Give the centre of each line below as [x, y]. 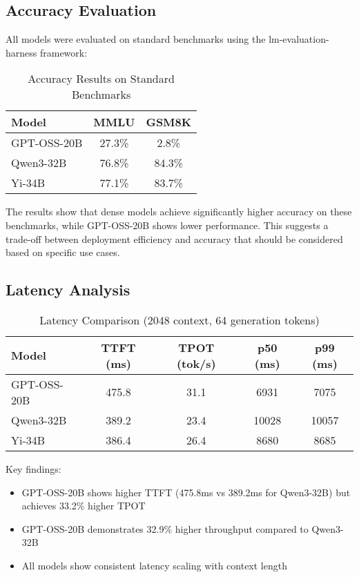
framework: [64, 52]
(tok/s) [196, 363]
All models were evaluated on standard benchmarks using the [136, 39]
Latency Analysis [68, 290]
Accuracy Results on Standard [101, 79]
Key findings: [33, 468]
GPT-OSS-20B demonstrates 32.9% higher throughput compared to [165, 528]
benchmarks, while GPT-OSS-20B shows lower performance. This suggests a [167, 225]
